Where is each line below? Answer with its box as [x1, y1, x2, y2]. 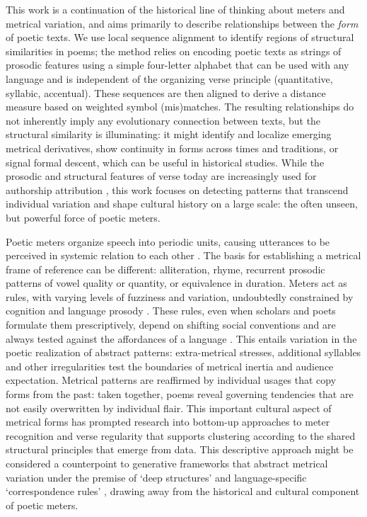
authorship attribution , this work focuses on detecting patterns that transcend [6, 182, 349, 197]
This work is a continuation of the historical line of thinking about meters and [6, 2, 345, 16]
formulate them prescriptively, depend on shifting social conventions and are [6, 317, 336, 332]
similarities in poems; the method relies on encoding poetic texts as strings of [6, 43, 342, 58]
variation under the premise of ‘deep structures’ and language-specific [6, 470, 307, 484]
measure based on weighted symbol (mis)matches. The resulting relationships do [6, 99, 354, 114]
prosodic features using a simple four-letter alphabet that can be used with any [6, 57, 349, 72]
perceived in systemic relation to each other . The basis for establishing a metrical [6, 248, 361, 263]
